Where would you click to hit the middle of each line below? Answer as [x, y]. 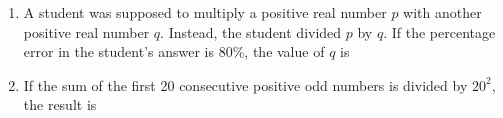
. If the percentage [439, 31]
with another [442, 12]
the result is [60, 104]
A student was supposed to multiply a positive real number [205, 12]
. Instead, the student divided [251, 31]
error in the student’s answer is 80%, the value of [174, 51]
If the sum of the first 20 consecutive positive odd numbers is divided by [245, 84]
